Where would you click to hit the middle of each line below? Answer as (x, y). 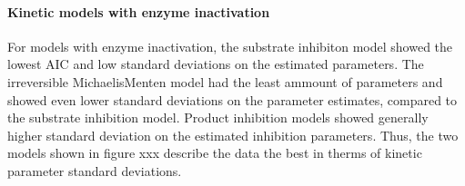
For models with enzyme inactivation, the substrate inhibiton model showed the (230, 46)
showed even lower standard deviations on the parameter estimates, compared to (232, 99)
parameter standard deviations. (95, 170)
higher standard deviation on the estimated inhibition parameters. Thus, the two (233, 135)
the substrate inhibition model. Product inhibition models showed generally (218, 117)
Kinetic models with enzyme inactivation (139, 11)
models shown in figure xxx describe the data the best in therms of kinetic (215, 153)
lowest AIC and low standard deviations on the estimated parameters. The (216, 64)
